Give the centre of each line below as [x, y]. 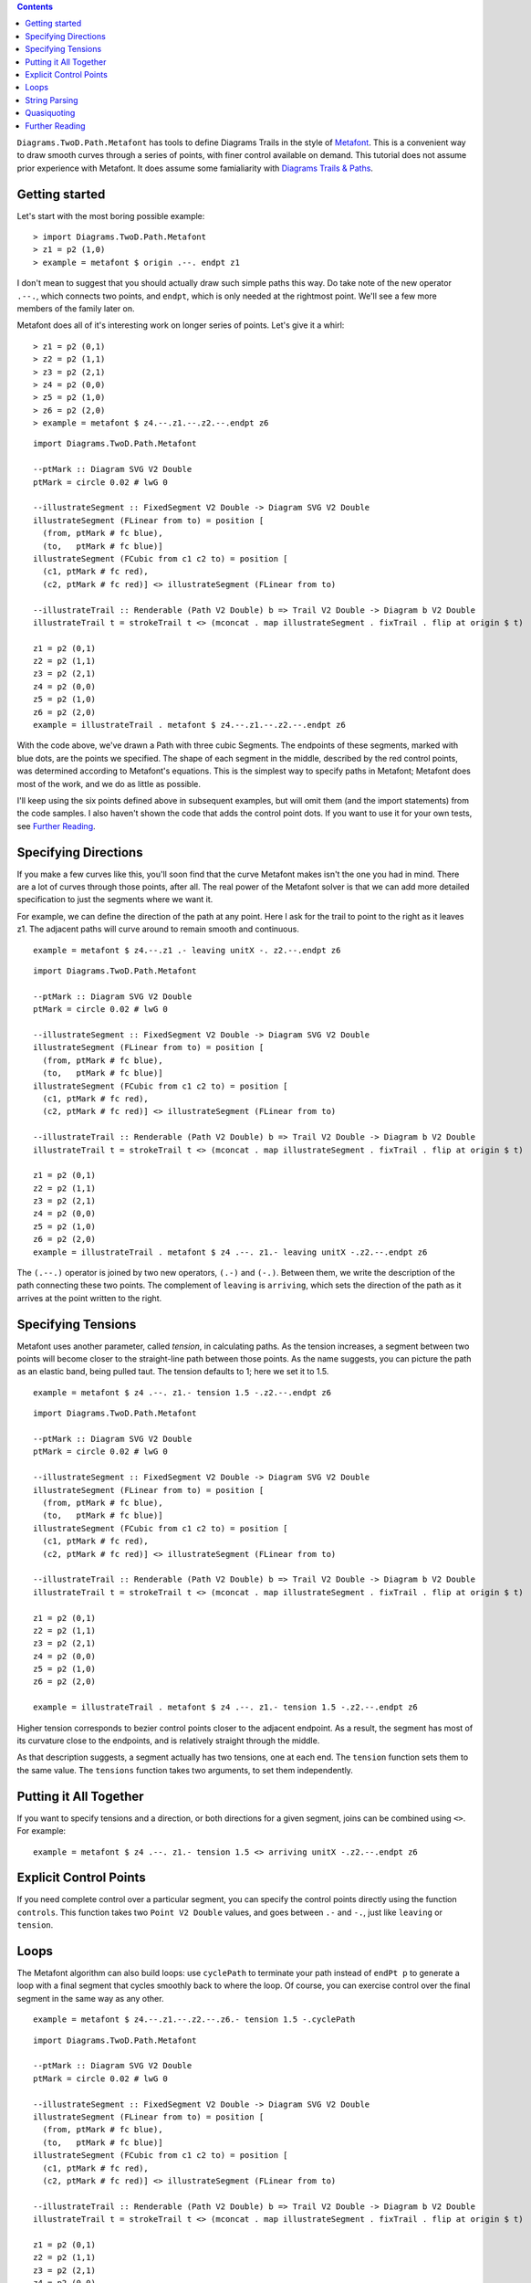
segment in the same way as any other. [90, 1998]
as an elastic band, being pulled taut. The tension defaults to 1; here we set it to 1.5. [173, 1372]
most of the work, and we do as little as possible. [109, 784]
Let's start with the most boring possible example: [111, 216]
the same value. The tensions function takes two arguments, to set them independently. [185, 1770]
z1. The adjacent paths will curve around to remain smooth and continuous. [158, 929]
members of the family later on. [76, 308]
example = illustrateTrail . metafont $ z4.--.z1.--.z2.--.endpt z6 [189, 725]
